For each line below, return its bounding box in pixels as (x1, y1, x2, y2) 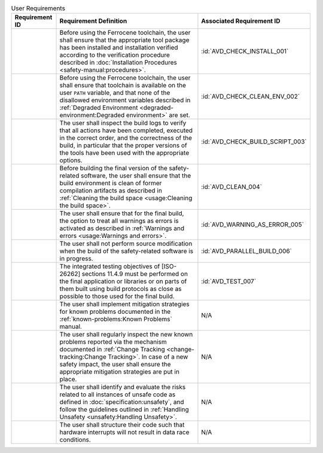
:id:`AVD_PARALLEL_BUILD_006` (201, 247, 292, 255)
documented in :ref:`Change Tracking (59, 345, 166, 354)
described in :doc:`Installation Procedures (59, 59, 178, 67)
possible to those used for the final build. (59, 292, 175, 301)
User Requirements (11, 4, 66, 13)
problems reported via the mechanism (59, 338, 167, 346)
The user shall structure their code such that (59, 421, 185, 429)
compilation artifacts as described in (59, 186, 163, 195)
